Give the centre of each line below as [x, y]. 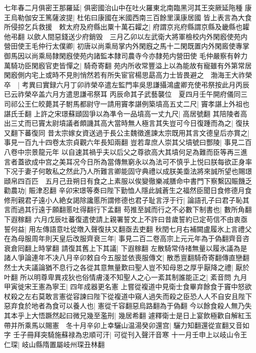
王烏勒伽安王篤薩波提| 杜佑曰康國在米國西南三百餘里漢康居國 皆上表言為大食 [128, 17]
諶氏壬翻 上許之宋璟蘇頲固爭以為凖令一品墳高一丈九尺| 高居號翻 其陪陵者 [122, 113]
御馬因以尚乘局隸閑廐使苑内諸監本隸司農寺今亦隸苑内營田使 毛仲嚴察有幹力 [126, 55]
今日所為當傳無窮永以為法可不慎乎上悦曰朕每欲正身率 [166, 161]
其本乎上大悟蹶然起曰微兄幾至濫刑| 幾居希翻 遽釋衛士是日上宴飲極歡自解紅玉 [128, 315]
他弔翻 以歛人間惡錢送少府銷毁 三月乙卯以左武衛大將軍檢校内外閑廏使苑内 [126, 36]
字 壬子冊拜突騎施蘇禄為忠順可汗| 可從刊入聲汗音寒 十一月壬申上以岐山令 [122, 335]
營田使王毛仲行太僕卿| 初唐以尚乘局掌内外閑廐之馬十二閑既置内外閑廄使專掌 [127, 46]
